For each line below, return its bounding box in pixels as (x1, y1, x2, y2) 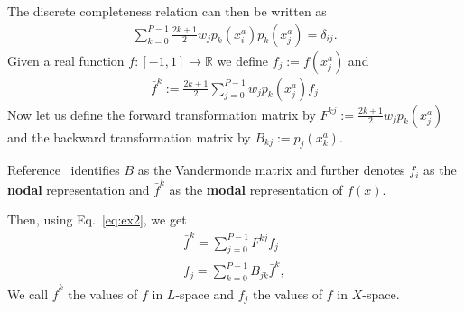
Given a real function (7, 50, 125, 69)
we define (217, 50, 268, 69)
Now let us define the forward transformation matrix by (7, 105, 316, 123)
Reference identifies (7, 160, 120, 179)
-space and (175, 284, 234, 303)
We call (7, 284, 49, 303)
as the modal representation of (169, 179, 343, 198)
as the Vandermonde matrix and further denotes (137, 160, 405, 179)
